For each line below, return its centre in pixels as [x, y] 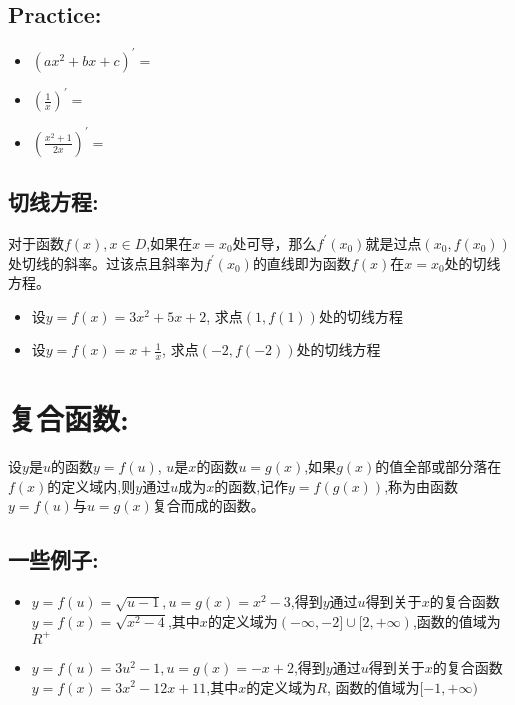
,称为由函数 [421, 485]
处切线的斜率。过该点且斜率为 [106, 262]
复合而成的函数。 [208, 505]
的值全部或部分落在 [438, 466]
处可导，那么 [274, 242]
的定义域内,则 [91, 485]
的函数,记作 [251, 485]
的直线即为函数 [301, 262]
